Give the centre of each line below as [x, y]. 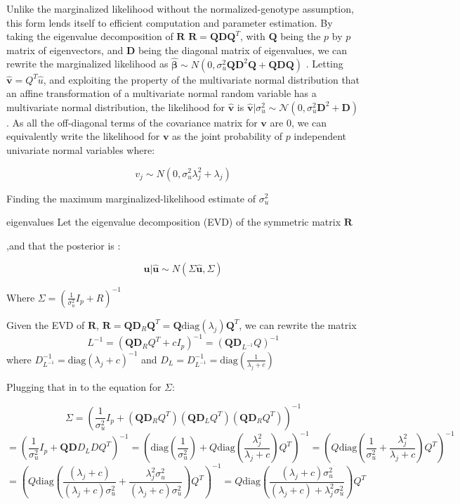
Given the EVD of [46, 324]
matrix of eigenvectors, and [65, 50]
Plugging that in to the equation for [84, 386]
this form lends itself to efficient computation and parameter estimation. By [170, 22]
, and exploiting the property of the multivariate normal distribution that [202, 79]
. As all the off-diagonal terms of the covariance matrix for [132, 122]
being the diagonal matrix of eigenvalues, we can [243, 50]
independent [320, 136]
